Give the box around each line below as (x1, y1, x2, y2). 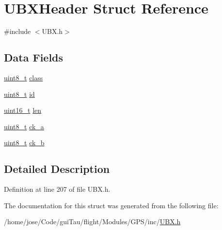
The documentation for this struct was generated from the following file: (4, 200, 219, 210)
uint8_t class (4, 72, 43, 82)
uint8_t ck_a (4, 121, 44, 131)
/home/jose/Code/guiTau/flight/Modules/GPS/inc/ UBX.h (4, 216, 181, 227)
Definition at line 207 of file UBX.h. (4, 184, 111, 194)
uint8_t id (4, 89, 35, 99)
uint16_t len (4, 105, 42, 115)
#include (4, 26, 31, 36)
